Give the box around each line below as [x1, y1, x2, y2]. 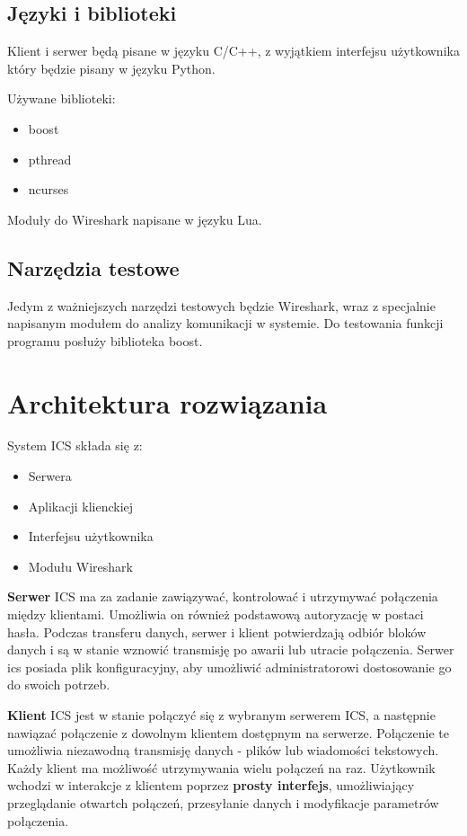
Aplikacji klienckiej [28, 496, 134, 515]
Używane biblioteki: [7, 89, 116, 108]
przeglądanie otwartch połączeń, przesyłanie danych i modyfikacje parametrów [7, 793, 439, 812]
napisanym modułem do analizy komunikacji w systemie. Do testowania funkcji [7, 314, 444, 333]
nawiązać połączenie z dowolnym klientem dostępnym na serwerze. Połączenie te [7, 723, 449, 742]
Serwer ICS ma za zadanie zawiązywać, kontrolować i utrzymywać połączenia [7, 587, 438, 606]
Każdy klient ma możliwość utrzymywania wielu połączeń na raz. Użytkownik [7, 758, 436, 777]
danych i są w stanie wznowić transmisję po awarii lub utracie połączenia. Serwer [7, 640, 454, 659]
